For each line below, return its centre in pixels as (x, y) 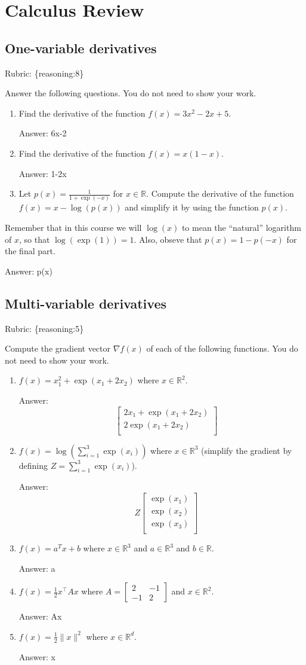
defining (33, 465)
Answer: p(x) (29, 271)
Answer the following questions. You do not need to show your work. (131, 93)
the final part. (30, 251)
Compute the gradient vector (58, 348)
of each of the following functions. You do (222, 348)
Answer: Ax (40, 616)
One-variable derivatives (81, 48)
